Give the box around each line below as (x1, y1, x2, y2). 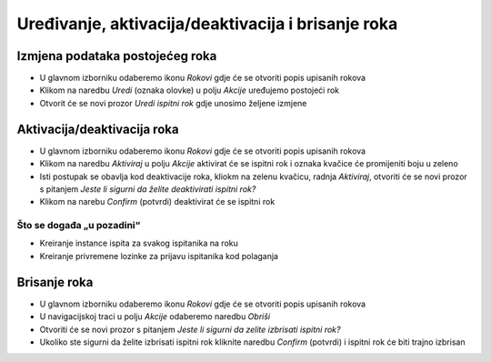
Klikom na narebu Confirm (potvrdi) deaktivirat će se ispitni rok (39, 196, 276, 207)
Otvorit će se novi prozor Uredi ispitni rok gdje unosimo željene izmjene (39, 97, 307, 108)
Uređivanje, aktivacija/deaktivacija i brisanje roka (16, 14, 398, 34)
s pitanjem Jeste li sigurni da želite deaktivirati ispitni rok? (39, 183, 256, 195)
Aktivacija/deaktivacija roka (16, 121, 179, 136)
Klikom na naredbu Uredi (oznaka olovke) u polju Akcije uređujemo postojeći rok (39, 85, 340, 96)
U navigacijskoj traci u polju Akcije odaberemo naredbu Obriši (39, 311, 271, 322)
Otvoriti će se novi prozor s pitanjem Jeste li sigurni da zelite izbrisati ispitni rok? (39, 324, 341, 335)
